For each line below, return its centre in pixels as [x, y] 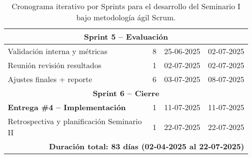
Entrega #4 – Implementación [67, 107]
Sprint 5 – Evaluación [126, 36]
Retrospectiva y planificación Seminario [75, 121]
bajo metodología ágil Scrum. [126, 17]
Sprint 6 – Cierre [126, 93]
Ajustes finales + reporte [50, 79]
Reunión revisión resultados [55, 65]
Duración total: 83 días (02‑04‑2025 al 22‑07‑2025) [147, 146]
